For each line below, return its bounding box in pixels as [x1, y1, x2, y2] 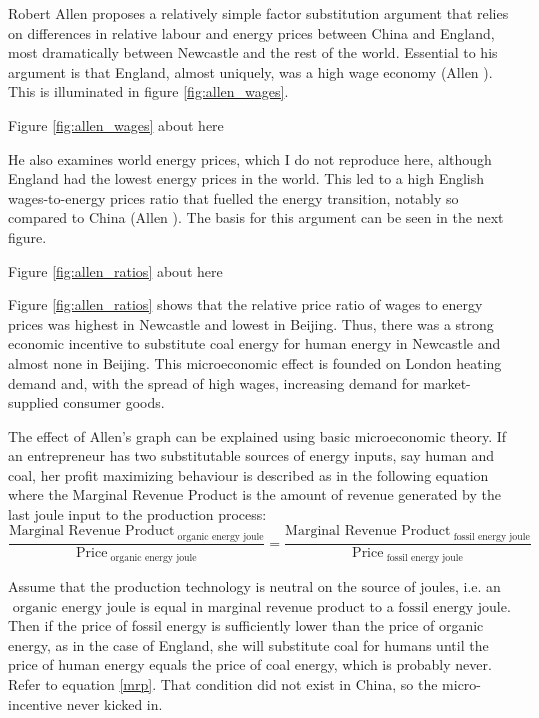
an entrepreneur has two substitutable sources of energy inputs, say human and [8, 445, 495, 466]
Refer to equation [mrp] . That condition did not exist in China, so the [8, 673, 438, 694]
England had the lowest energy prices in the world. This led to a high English [8, 168, 485, 189]
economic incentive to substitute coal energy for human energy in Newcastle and [8, 333, 501, 354]
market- [423, 372, 471, 393]
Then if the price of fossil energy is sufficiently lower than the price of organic [8, 615, 484, 636]
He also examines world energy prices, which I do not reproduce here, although [8, 148, 492, 169]
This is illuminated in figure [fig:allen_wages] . [8, 81, 289, 102]
